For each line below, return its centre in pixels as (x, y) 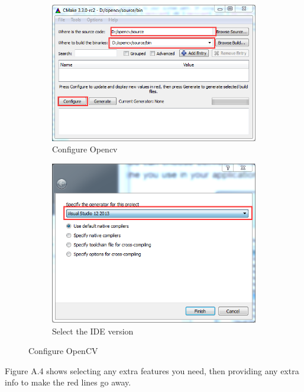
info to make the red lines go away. (68, 382)
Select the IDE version (93, 331)
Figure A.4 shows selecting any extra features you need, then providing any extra (152, 370)
